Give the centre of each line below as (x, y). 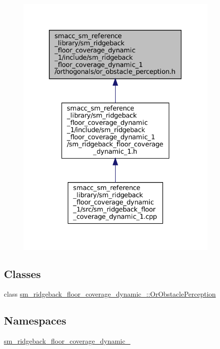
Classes (22, 273)
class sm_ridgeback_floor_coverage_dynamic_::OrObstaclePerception (110, 294)
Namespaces (35, 320)
